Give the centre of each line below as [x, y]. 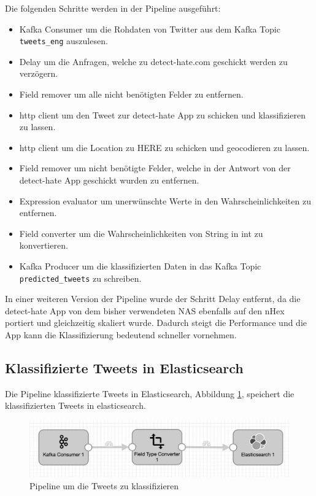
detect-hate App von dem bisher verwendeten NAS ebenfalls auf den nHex [145, 310]
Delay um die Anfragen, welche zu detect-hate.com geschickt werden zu [153, 61]
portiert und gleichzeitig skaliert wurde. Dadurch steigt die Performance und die [156, 323]
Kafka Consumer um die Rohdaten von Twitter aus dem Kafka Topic [150, 29]
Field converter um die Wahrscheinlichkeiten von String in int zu [141, 233]
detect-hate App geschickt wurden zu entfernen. [109, 180]
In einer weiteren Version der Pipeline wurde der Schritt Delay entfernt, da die [153, 299]
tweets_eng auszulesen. [64, 41]
